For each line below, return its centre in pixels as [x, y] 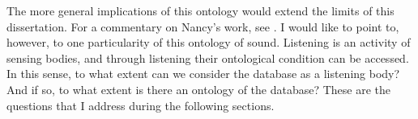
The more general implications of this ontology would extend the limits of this [200, 10]
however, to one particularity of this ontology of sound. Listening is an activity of [209, 42]
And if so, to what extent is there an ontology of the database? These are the [199, 89]
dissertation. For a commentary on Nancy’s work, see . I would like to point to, [203, 26]
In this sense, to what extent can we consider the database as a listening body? [203, 74]
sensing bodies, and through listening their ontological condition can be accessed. [208, 57]
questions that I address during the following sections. [141, 105]
